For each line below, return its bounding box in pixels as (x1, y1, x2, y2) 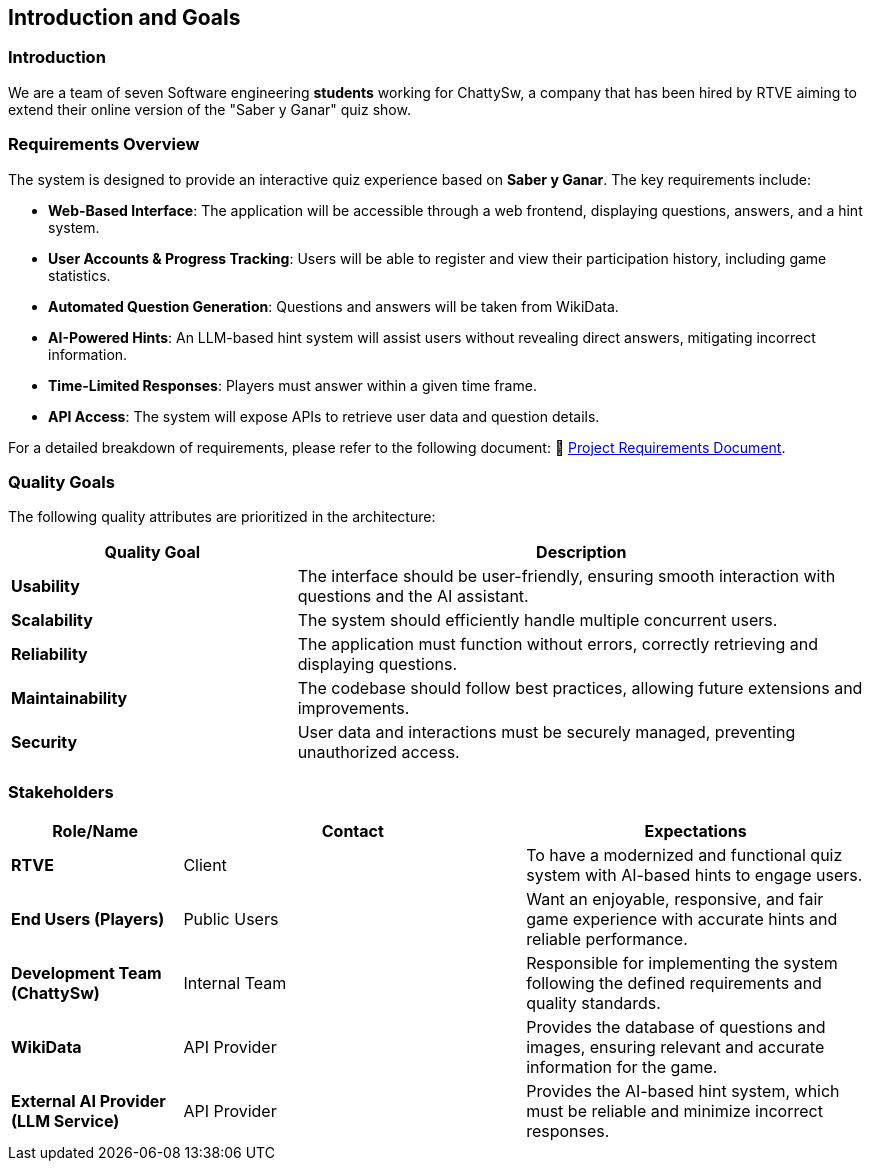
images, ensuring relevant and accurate (526, 1037, 825, 1058)
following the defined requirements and (526, 973, 822, 994)
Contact (321, 821, 384, 842)
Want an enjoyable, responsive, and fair (526, 889, 824, 910)
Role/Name (52, 821, 139, 842)
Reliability (11, 644, 88, 665)
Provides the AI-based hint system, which (526, 1081, 840, 1102)
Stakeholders (8, 781, 114, 802)
